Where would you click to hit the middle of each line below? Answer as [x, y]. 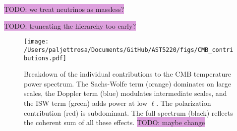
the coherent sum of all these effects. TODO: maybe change [115, 122]
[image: [36, 42]
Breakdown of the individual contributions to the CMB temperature [127, 74]
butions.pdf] [45, 58]
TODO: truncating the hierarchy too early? [70, 25]
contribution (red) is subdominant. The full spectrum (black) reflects [128, 112]
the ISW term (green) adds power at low [86, 103]
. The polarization [184, 103]
